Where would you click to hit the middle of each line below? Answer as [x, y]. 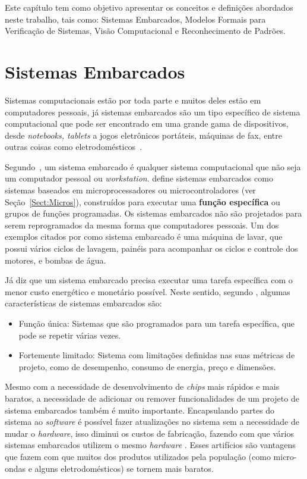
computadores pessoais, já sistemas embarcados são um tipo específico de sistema [153, 112]
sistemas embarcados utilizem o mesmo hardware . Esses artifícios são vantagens [150, 445]
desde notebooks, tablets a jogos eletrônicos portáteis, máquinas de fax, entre [143, 135]
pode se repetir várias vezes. [70, 335]
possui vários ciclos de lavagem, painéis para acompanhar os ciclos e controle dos [151, 248]
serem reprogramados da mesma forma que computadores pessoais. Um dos [142, 225]
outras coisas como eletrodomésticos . [74, 147]
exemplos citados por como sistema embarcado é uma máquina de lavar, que [144, 237]
